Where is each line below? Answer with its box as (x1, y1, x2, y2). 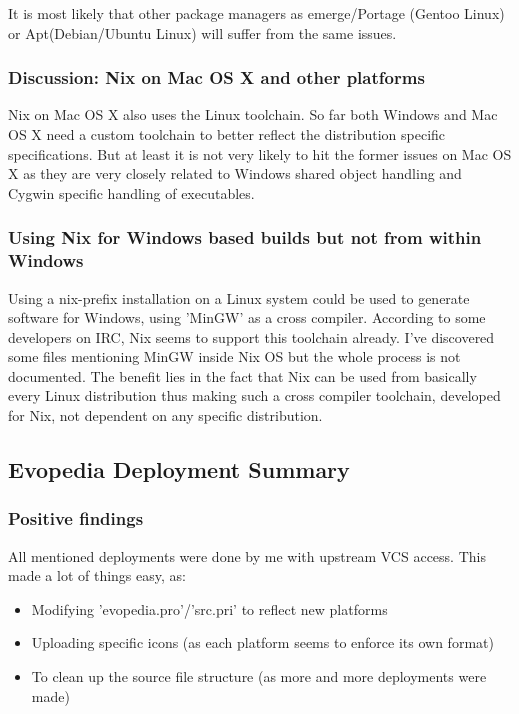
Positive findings (8, 506, 144, 531)
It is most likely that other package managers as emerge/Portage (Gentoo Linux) (8, 3, 505, 23)
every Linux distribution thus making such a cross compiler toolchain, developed (8, 385, 501, 406)
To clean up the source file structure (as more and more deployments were (31, 666, 487, 687)
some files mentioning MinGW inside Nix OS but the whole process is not (8, 346, 461, 367)
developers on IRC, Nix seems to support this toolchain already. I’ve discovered (8, 326, 495, 347)
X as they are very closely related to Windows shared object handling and (8, 163, 462, 184)
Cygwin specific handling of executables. (8, 182, 255, 203)
